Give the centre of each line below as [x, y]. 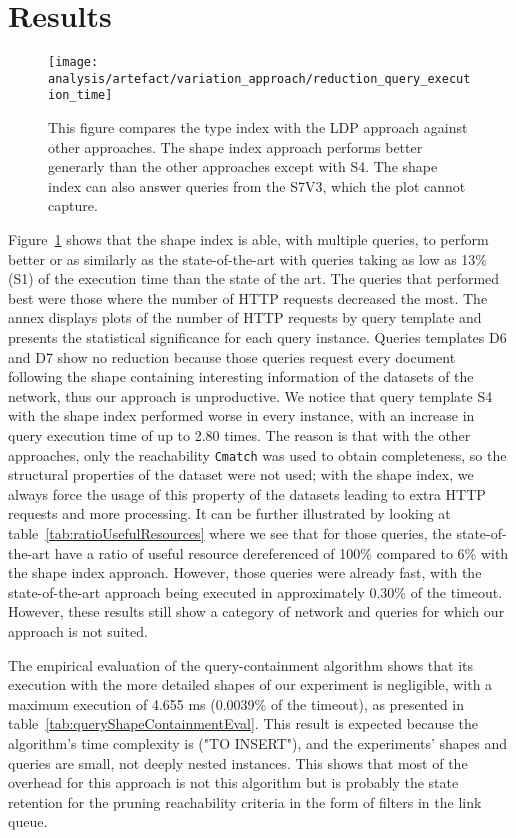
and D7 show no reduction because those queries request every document [232, 356]
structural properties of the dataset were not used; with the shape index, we [241, 474]
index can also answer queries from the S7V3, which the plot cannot [257, 185]
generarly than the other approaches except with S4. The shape [243, 166]
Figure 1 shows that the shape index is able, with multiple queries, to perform [248, 239]
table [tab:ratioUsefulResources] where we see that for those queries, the [230, 533]
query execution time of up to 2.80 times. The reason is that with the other [239, 435]
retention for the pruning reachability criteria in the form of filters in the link [245, 801]
